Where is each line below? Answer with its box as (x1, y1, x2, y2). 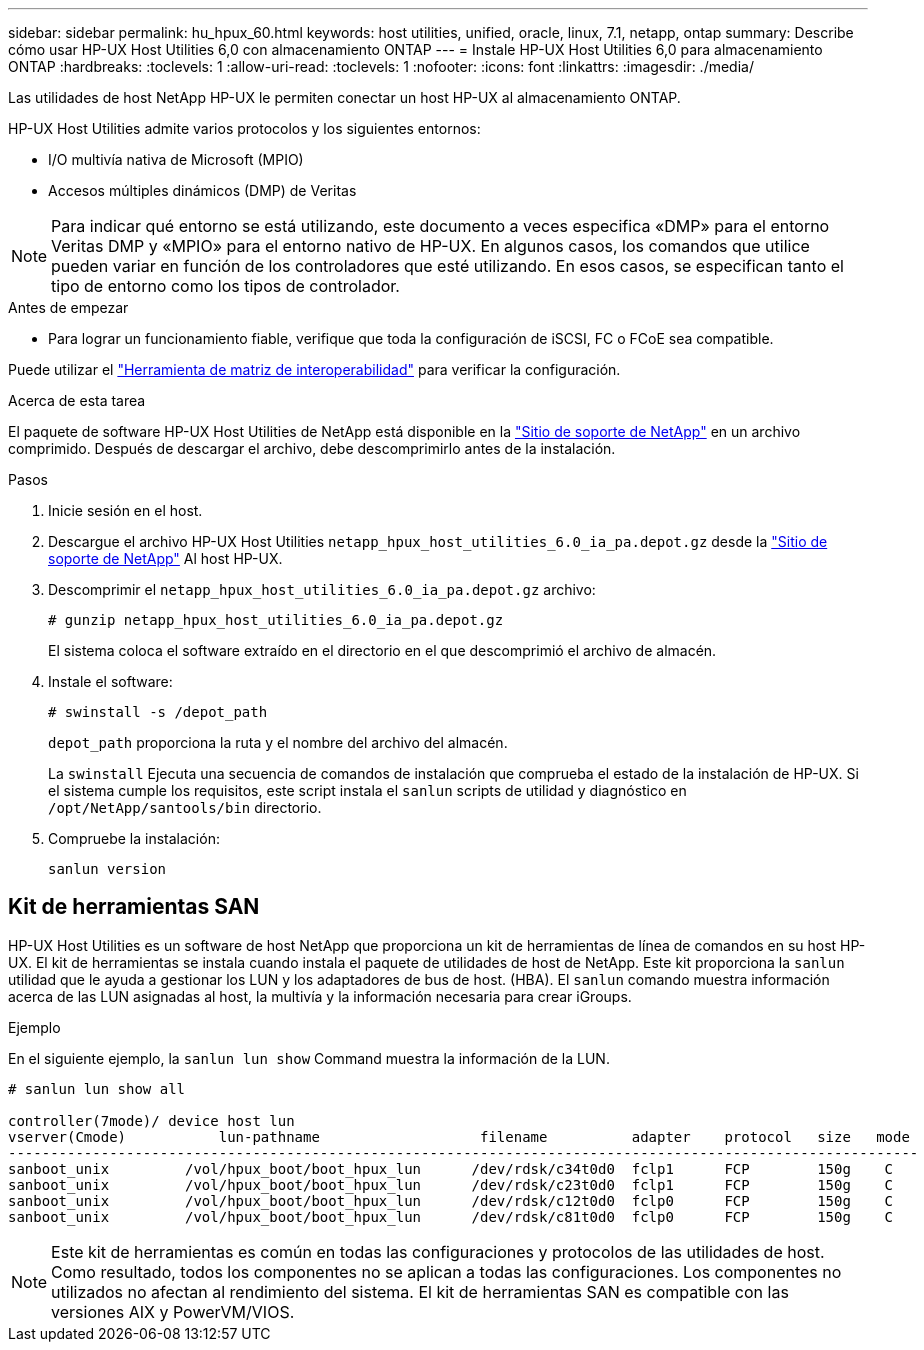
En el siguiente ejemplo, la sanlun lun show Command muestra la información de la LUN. (8, 1049, 610, 1067)
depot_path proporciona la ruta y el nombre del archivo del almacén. (48, 734, 508, 751)
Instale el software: (48, 673, 173, 690)
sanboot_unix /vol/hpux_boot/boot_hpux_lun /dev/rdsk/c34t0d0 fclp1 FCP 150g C (8, 1160, 894, 1177)
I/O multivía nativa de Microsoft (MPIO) (48, 151, 304, 168)
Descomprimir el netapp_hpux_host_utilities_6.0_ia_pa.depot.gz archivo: (48, 581, 596, 598)
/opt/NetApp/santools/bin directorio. (48, 799, 322, 816)
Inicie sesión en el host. (48, 502, 203, 519)
